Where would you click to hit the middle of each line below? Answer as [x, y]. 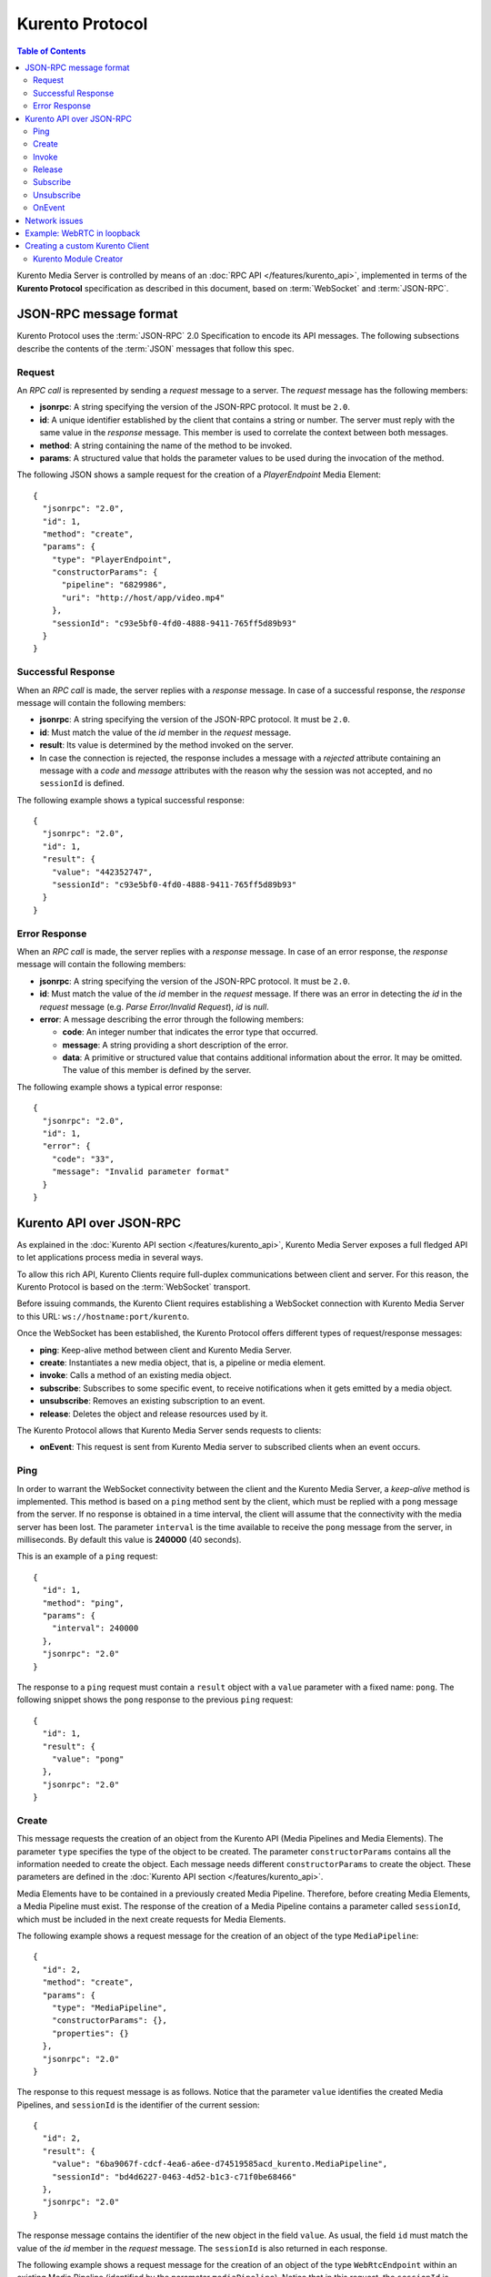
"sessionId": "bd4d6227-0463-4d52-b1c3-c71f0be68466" [174, 2176]
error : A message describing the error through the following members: [172, 1019]
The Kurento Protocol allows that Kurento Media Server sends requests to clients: [169, 1430]
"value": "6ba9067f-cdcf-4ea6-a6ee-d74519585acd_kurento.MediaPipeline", [220, 2164]
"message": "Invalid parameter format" [140, 1172]
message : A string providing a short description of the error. [175, 1045]
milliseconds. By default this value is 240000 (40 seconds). [129, 1540]
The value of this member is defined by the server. [157, 1070]
